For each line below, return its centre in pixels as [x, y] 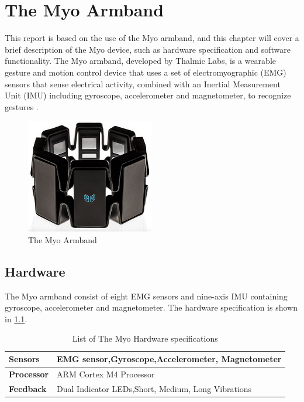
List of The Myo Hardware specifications [145, 338]
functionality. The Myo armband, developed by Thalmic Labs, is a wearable [141, 61]
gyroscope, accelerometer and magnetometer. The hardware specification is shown [151, 307]
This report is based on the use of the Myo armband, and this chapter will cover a [152, 38]
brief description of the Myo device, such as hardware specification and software [148, 49]
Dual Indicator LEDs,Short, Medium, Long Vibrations [154, 388]
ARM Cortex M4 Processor [106, 374]
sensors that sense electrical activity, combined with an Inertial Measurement [143, 84]
